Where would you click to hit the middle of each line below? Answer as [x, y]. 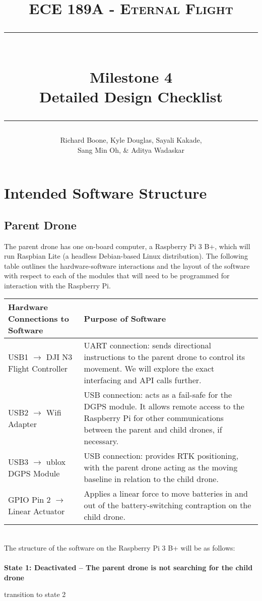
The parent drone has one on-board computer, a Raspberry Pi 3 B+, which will [127, 246]
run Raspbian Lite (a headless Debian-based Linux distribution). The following [126, 256]
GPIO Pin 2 [29, 499]
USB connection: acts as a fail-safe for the [158, 395]
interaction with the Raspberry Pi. [57, 285]
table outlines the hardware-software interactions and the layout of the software [127, 265]
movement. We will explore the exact [149, 369]
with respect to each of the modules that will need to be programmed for [117, 276]
